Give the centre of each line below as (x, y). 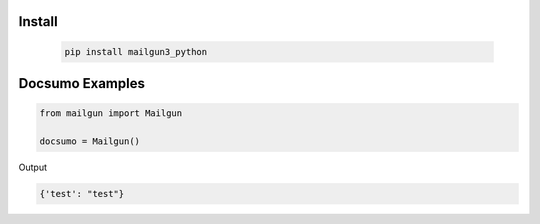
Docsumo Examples (81, 83)
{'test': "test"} (82, 193)
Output (32, 167)
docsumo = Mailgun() (89, 141)
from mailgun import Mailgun (111, 113)
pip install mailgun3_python (136, 51)
